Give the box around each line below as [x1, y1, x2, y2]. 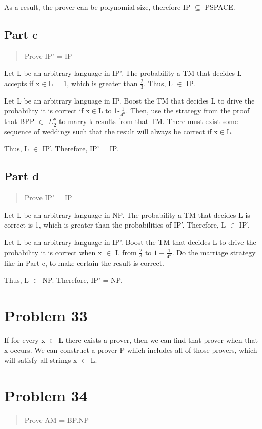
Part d [4, 168, 39, 184]
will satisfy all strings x [4, 355, 77, 365]
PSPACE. [205, 2, 235, 12]
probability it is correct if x [4, 105, 90, 116]
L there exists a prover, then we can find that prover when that [58, 334, 258, 345]
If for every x [4, 334, 45, 345]
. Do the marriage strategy [172, 247, 256, 257]
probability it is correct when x [4, 247, 102, 257]
